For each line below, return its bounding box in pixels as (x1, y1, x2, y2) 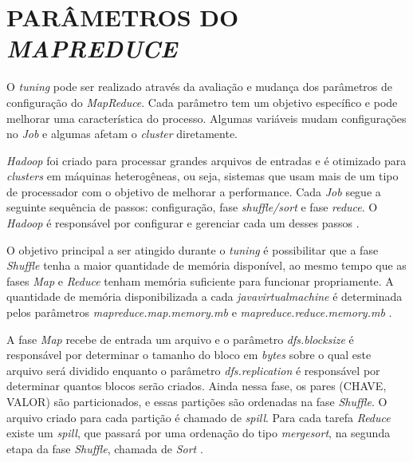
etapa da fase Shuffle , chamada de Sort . (6, 440, 203, 456)
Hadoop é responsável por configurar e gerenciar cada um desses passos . (6, 215, 360, 231)
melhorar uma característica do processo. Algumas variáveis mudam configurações (6, 109, 407, 126)
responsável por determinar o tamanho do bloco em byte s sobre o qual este (6, 346, 372, 363)
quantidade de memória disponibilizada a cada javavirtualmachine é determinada (6, 288, 403, 305)
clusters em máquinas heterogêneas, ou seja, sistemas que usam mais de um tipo (6, 168, 399, 184)
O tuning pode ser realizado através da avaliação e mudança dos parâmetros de (6, 78, 392, 95)
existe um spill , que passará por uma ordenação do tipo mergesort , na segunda (6, 424, 391, 441)
